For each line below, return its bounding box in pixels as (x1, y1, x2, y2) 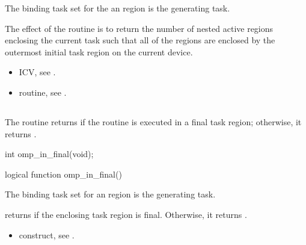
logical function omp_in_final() (5, 167, 122, 180)
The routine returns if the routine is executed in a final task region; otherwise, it (5, 115, 302, 128)
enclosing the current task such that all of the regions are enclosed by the (5, 34, 275, 46)
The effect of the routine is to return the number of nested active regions (5, 22, 274, 34)
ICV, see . (19, 66, 56, 78)
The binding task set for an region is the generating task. (5, 188, 216, 200)
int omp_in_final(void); (5, 147, 94, 160)
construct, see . (19, 228, 75, 241)
